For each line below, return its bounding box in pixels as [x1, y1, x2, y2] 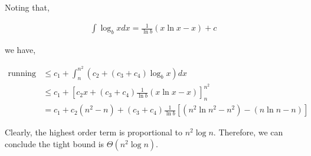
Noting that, [5, 1, 50, 13]
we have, [5, 43, 36, 55]
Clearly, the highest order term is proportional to [5, 126, 183, 138]
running [8, 69, 37, 78]
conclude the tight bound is [5, 137, 104, 150]
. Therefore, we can [213, 126, 283, 138]
